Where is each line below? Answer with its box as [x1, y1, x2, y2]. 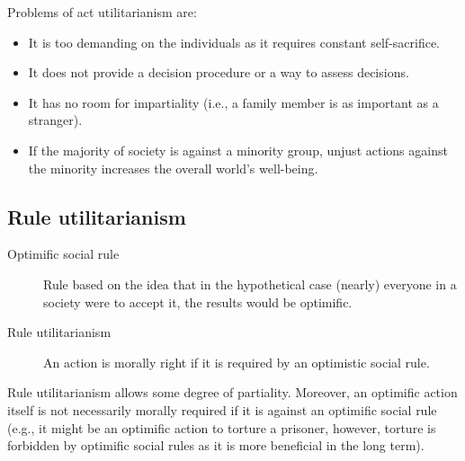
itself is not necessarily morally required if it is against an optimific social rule [7, 400, 437, 419]
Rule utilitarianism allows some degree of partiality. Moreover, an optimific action [7, 383, 458, 402]
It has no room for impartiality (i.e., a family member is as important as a [28, 93, 439, 111]
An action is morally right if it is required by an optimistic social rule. [43, 352, 430, 371]
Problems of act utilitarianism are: [7, 3, 197, 21]
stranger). [28, 111, 83, 129]
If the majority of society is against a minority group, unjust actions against [28, 140, 448, 159]
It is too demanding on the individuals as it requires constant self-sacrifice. [28, 32, 441, 51]
